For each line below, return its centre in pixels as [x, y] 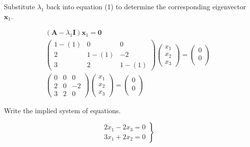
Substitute [20, 6]
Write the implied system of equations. [62, 110]
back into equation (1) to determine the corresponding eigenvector [146, 6]
